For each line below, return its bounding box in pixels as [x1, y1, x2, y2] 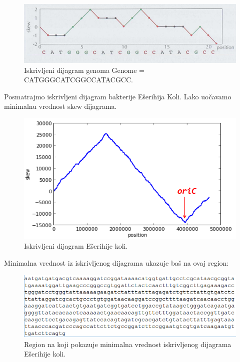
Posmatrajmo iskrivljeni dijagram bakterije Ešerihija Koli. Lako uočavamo [4, 91, 231, 101]
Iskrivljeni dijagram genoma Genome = [24, 64, 144, 75]
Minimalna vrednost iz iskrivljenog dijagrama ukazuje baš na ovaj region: [4, 258, 229, 268]
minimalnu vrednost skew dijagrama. [4, 101, 117, 111]
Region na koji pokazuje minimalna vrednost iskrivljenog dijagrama [24, 339, 231, 349]
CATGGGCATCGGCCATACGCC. [24, 74, 133, 85]
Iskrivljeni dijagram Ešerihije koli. [24, 241, 128, 251]
